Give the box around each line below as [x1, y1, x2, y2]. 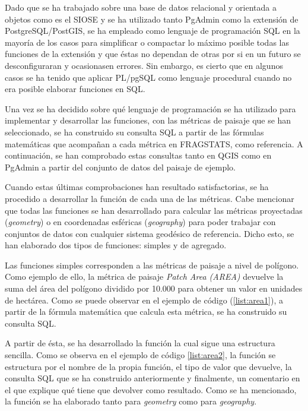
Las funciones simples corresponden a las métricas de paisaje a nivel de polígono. [5, 258, 299, 271]
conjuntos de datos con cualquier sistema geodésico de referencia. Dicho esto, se [5, 227, 294, 239]
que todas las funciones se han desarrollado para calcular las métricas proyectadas [5, 204, 303, 216]
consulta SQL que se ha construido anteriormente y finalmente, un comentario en [5, 372, 300, 384]
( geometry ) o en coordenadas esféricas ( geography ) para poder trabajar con [5, 216, 276, 228]
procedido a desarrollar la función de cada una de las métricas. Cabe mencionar [5, 192, 294, 204]
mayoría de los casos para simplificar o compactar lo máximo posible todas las [5, 36, 289, 48]
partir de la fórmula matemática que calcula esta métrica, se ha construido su [5, 305, 287, 318]
